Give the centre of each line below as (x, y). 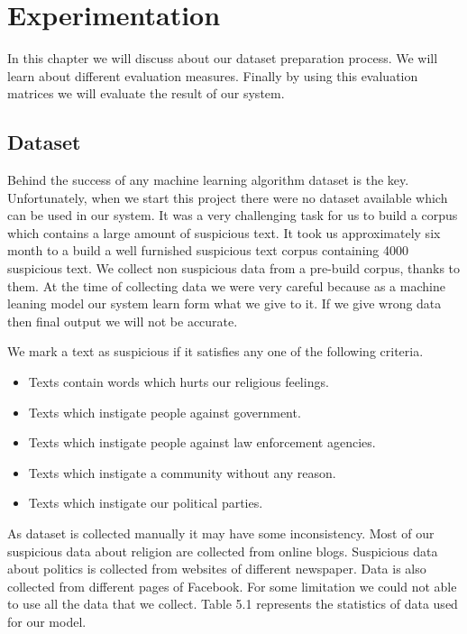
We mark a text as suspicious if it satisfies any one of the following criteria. (215, 351)
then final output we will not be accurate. (123, 321)
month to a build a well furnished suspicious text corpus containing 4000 (208, 250)
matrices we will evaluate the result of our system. (146, 93)
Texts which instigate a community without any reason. (182, 472)
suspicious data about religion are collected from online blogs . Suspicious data (223, 551)
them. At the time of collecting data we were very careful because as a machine (226, 285)
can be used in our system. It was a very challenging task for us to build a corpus (233, 215)
